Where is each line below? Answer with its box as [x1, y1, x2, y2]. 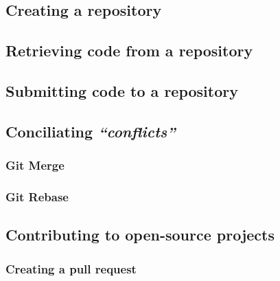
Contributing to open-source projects [5, 224, 275, 245]
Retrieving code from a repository [5, 40, 253, 61]
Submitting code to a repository [5, 80, 238, 101]
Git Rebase [5, 188, 69, 205]
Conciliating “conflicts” [5, 120, 176, 142]
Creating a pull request [5, 260, 137, 277]
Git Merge [5, 157, 65, 174]
